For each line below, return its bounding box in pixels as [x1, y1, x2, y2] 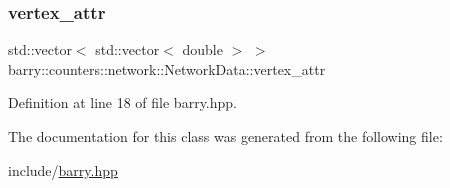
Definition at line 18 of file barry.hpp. [8, 92, 237, 113]
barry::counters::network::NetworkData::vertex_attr [8, 58, 326, 79]
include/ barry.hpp [8, 159, 118, 180]
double [182, 39, 223, 60]
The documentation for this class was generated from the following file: [8, 126, 443, 146]
